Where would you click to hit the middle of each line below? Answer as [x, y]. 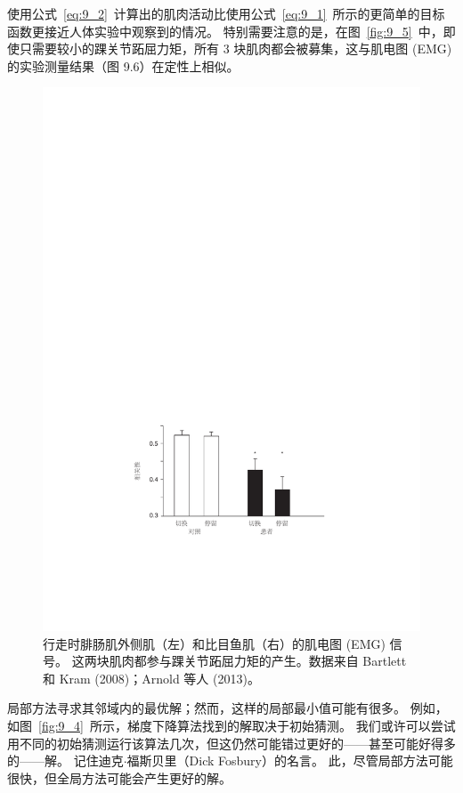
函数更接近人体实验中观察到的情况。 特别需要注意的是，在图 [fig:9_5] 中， [225, 31]
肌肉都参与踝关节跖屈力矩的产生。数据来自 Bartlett [258, 661]
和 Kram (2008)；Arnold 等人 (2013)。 [151, 678]
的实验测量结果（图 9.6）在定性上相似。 [123, 65]
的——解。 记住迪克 [65, 761]
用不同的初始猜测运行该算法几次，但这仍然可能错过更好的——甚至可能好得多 [231, 743]
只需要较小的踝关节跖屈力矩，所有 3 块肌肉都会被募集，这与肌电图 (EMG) [236, 49]
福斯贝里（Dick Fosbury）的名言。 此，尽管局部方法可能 [290, 761]
